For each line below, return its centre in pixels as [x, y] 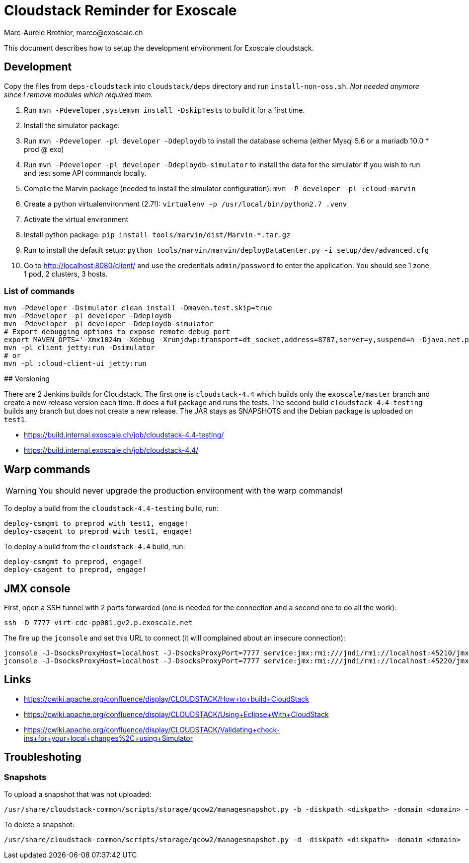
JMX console [37, 588]
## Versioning [27, 379]
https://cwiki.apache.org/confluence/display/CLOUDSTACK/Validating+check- [152, 729]
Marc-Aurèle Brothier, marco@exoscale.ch [74, 32]
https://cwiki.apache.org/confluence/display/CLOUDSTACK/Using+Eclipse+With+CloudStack [176, 714]
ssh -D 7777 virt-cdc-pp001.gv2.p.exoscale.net [98, 623]
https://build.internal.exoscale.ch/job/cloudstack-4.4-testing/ [124, 435]
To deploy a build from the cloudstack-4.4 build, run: [95, 547]
